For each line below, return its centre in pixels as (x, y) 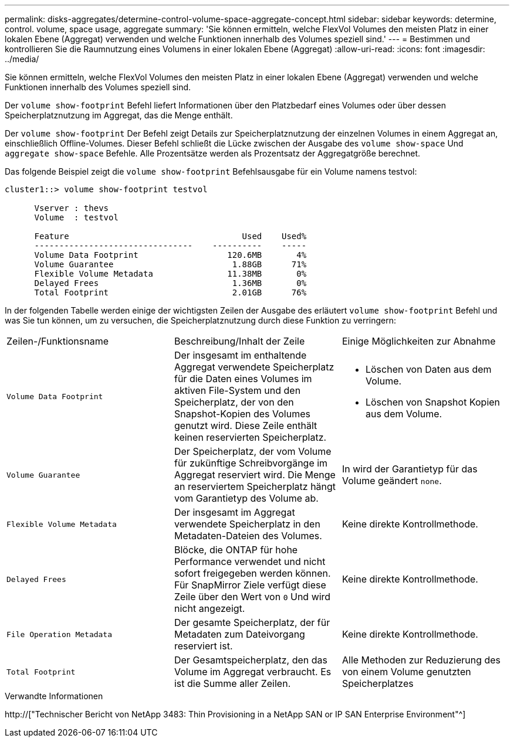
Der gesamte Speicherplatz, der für (252, 622)
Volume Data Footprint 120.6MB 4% (170, 255)
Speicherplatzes (378, 683)
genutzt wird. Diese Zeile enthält (246, 426)
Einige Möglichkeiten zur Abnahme (419, 341)
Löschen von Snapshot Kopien (433, 402)
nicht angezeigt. (209, 608)
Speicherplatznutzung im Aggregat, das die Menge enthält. (119, 115)
